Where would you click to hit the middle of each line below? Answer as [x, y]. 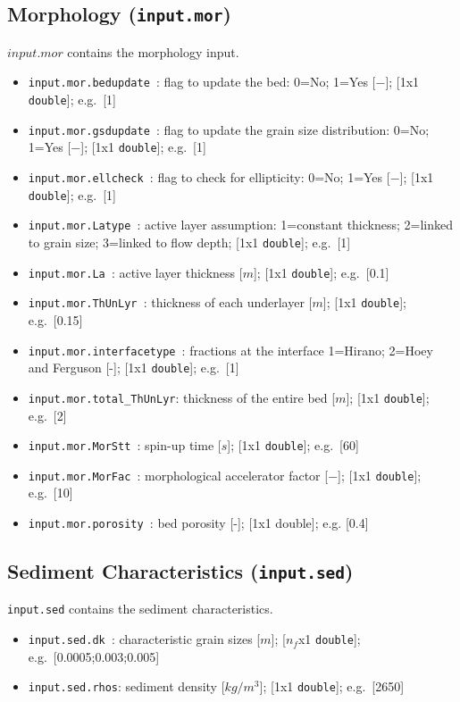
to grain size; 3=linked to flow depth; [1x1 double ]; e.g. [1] [189, 242]
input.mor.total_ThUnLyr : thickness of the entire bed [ [182, 397]
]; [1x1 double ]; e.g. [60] [293, 445]
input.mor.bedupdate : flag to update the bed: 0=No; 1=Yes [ [202, 82]
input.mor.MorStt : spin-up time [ [125, 445]
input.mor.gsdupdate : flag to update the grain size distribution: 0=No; [229, 129]
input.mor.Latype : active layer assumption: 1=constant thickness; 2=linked [241, 225]
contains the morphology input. [153, 51]
